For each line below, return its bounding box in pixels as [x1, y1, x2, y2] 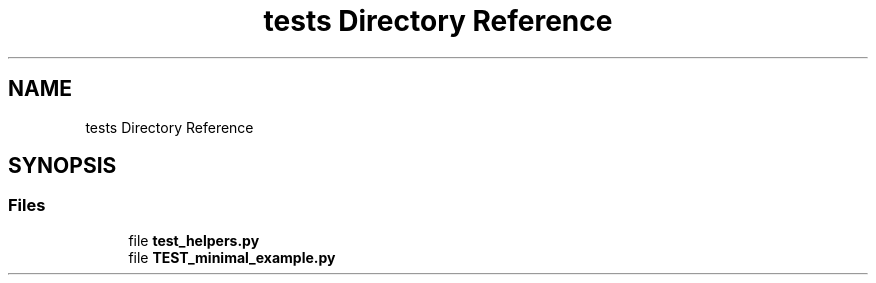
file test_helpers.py [128, 231, 260, 249]
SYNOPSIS [8, 153, 117, 179]
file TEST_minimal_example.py [128, 248, 336, 266]
